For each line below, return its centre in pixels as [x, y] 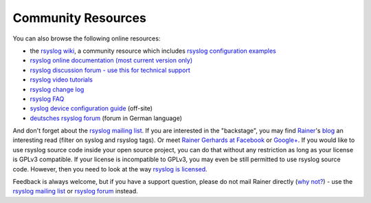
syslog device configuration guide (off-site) [91, 108]
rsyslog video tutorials [61, 80]
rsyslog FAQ [47, 99]
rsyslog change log [57, 89]
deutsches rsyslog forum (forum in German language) [106, 118]
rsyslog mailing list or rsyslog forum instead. [76, 191]
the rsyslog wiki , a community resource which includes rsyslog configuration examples [153, 51]
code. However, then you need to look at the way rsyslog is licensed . [110, 169]
